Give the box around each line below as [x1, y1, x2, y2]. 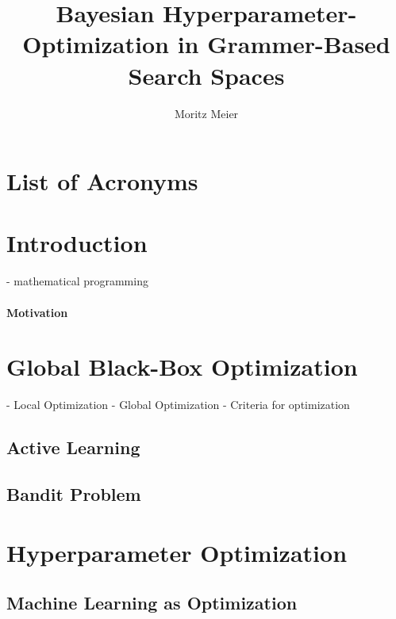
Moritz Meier [174, 105, 239, 121]
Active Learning [6, 435, 140, 460]
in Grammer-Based [177, 28, 390, 60]
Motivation [6, 304, 68, 320]
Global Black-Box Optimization [6, 350, 358, 383]
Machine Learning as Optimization [6, 590, 298, 615]
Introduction [6, 227, 148, 259]
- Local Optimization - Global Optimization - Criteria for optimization [6, 396, 350, 413]
